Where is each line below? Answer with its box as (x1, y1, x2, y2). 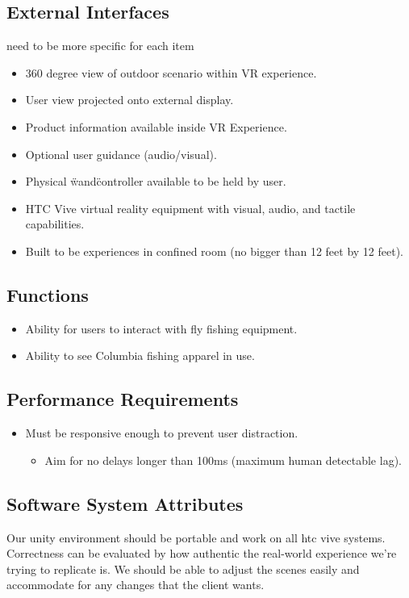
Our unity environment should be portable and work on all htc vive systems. (6, 529, 386, 546)
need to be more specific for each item (6, 37, 194, 54)
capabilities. (25, 215, 85, 232)
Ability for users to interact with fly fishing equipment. (25, 320, 298, 337)
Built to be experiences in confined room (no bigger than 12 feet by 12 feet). (25, 242, 404, 259)
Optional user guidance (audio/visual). (25, 145, 217, 162)
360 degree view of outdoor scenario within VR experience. (25, 64, 317, 81)
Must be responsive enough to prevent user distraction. (25, 424, 298, 441)
